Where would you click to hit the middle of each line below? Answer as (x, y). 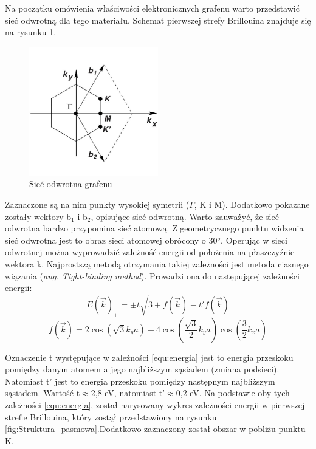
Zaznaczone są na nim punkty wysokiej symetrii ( (97, 204)
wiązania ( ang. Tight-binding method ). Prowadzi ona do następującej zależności (152, 276)
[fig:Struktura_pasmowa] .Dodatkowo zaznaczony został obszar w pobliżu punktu (155, 429)
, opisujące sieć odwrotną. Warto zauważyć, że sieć (185, 216)
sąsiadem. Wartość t (43, 393)
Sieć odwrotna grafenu (71, 184)
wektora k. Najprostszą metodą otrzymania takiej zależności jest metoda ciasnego (157, 263)
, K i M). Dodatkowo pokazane (252, 204)
